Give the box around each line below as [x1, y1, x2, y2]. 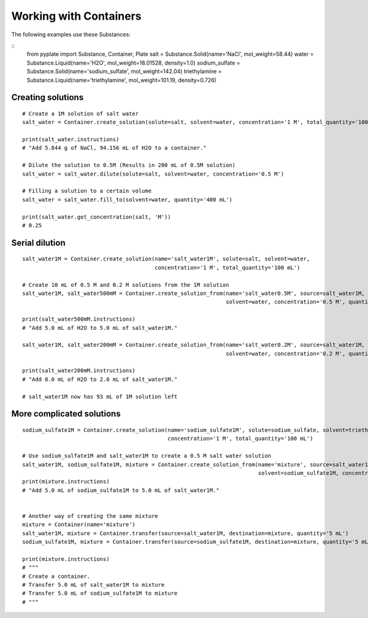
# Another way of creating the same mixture [22, 512, 159, 519]
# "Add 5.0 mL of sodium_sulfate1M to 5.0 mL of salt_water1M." [22, 487, 220, 494]
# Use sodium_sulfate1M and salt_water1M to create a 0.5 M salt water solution [22, 452, 272, 460]
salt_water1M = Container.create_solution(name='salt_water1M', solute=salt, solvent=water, [22, 256, 310, 262]
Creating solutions [11, 92, 84, 103]
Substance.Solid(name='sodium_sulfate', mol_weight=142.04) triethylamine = [26, 68, 222, 75]
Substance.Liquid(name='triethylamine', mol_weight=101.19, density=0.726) [26, 76, 217, 84]
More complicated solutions [11, 409, 121, 419]
